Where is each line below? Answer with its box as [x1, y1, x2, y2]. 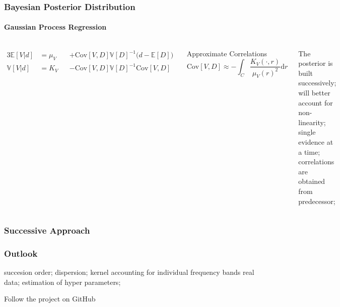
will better [298, 87, 330, 98]
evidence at [298, 136, 333, 147]
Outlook [4, 247, 38, 259]
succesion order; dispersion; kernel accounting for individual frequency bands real [4, 267, 254, 277]
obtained [298, 176, 325, 186]
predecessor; [298, 195, 335, 206]
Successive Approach [4, 224, 90, 237]
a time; [298, 146, 320, 157]
